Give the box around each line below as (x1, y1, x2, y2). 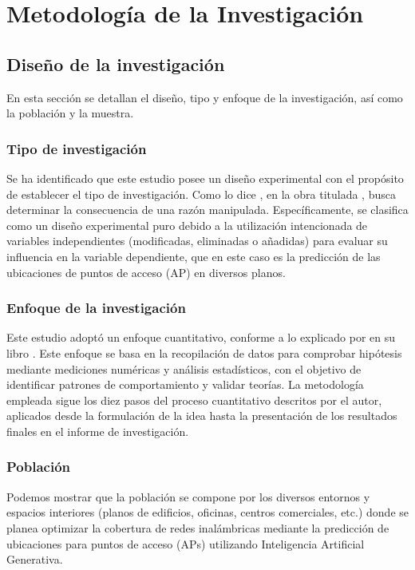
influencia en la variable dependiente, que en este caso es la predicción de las (6, 247, 381, 264)
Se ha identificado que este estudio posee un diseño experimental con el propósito (6, 169, 404, 186)
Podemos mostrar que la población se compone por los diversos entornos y (6, 488, 370, 505)
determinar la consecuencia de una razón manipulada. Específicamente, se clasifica (6, 201, 409, 218)
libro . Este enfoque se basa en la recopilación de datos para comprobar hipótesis (6, 344, 402, 361)
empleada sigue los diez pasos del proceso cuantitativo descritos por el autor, (6, 391, 382, 408)
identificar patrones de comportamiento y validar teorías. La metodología (6, 376, 364, 393)
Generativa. (6, 551, 63, 568)
